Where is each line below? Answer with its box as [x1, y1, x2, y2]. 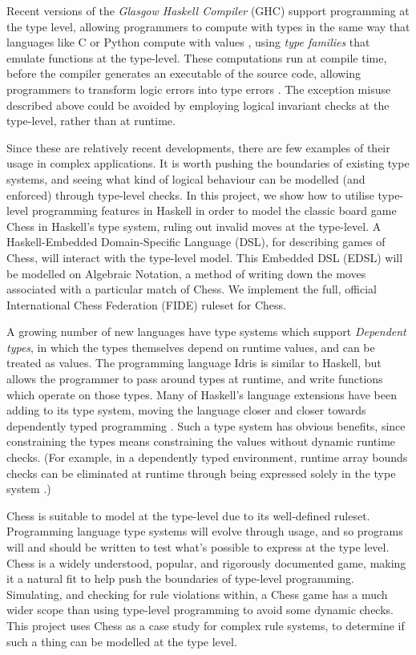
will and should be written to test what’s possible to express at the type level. [6, 539, 390, 555]
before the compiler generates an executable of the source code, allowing [6, 65, 361, 82]
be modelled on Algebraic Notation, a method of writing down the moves [6, 265, 366, 281]
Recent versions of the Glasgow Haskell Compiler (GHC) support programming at [6, 2, 410, 18]
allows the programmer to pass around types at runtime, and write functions [6, 370, 383, 387]
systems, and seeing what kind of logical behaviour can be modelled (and [6, 170, 366, 187]
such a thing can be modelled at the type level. [6, 633, 237, 649]
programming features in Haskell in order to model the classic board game [31, 202, 397, 219]
